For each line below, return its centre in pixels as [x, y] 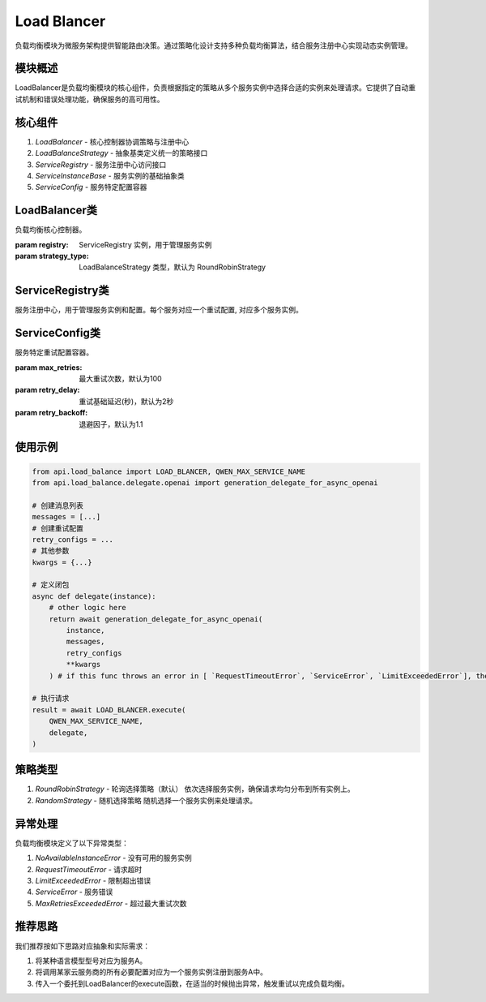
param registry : [42, 244]
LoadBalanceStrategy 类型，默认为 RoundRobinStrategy [173, 267]
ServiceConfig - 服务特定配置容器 [91, 187]
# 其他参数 [51, 551]
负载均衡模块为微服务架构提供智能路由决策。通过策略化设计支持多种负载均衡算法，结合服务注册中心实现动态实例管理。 [213, 45]
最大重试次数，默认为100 [120, 378]
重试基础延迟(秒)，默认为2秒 [126, 401]
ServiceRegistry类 [62, 291]
